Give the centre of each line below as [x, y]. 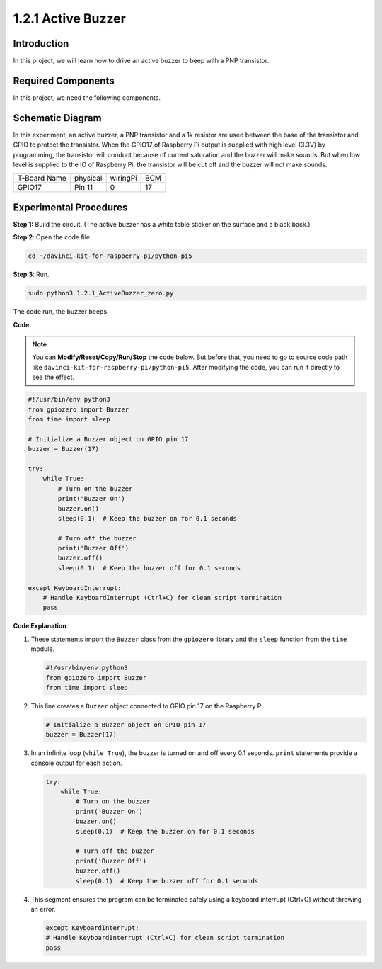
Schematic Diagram [57, 118]
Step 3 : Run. [31, 274]
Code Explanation [40, 626]
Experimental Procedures [70, 207]
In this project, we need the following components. [87, 97]
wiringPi [123, 178]
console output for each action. [76, 763]
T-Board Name [42, 178]
